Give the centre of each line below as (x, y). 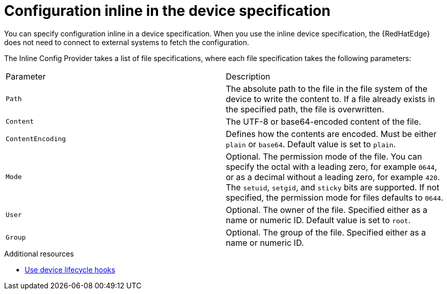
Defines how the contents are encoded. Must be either (331, 134)
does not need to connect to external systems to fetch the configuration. (127, 42)
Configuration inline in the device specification (167, 11)
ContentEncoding (36, 139)
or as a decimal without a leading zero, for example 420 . (333, 177)
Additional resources (39, 253)
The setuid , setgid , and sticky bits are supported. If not (333, 187)
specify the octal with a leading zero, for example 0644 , (332, 166)
